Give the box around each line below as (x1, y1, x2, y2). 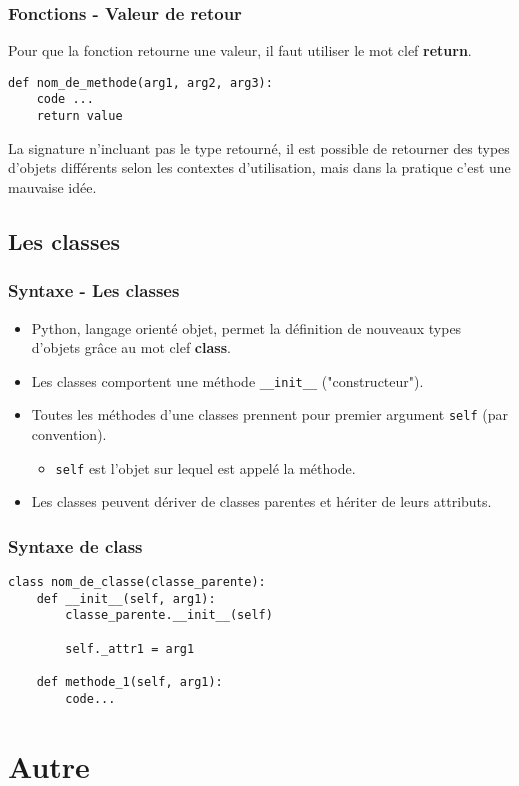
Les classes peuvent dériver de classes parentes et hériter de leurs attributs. (31, 491, 492, 512)
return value (36, 109, 123, 124)
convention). (31, 424, 107, 445)
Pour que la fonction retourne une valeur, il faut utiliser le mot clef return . (8, 40, 472, 61)
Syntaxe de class (8, 533, 143, 558)
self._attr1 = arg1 (65, 641, 195, 656)
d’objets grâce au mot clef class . (31, 337, 231, 358)
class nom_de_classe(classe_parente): (8, 575, 266, 590)
